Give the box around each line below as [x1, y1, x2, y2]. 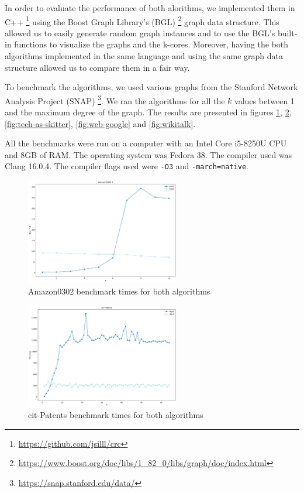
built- [277, 26, 298, 39]
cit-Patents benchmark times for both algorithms [28, 409, 203, 421]
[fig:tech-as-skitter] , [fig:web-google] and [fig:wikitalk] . [5, 117, 196, 129]
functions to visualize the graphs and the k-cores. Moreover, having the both [14, 38, 289, 50]
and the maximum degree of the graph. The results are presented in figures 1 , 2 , [5, 106, 292, 118]
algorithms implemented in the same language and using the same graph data [5, 50, 283, 62]
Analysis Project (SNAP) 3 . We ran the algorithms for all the [5, 93, 225, 107]
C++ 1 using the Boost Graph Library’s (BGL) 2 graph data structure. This [5, 13, 279, 28]
